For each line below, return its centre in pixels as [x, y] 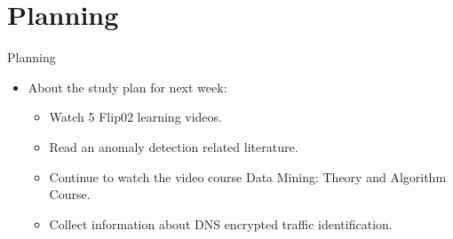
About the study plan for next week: [127, 87]
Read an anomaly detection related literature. [174, 146]
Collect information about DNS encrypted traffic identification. [221, 223]
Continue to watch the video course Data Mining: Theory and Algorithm [248, 176]
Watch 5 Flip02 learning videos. [135, 117]
